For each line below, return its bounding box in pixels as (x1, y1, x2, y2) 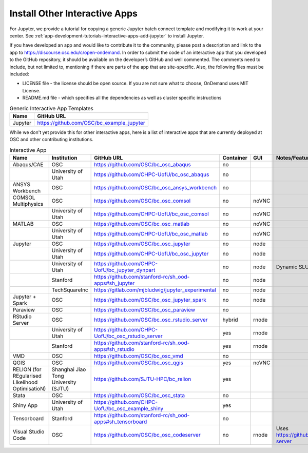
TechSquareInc (51, 286, 88, 293)
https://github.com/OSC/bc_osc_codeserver (94, 431, 201, 438)
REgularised (12, 372, 42, 379)
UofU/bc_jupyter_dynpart (94, 266, 156, 273)
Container (222, 154, 247, 161)
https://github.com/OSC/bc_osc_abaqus (94, 161, 191, 168)
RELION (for (12, 366, 42, 373)
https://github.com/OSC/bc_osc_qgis (94, 359, 183, 366)
